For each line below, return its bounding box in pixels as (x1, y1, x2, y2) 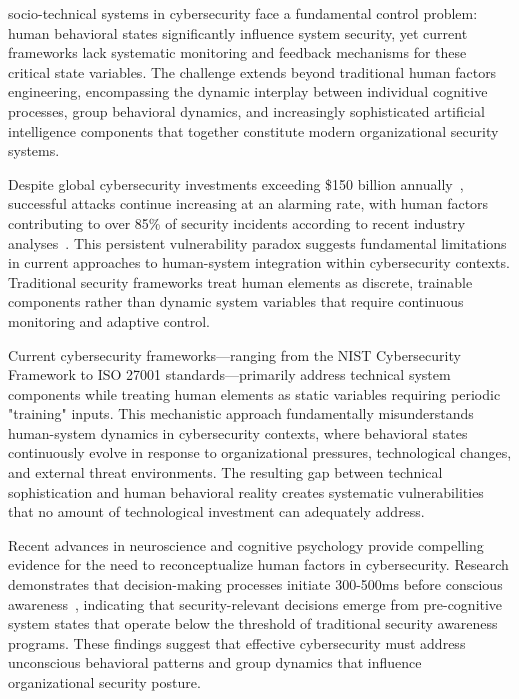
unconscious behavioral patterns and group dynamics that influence (8, 652, 422, 673)
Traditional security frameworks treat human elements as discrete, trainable (8, 271, 473, 292)
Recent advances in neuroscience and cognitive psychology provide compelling (8, 534, 484, 555)
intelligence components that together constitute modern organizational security (8, 120, 499, 141)
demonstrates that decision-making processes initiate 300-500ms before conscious (8, 574, 503, 595)
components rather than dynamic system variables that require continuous (8, 291, 464, 312)
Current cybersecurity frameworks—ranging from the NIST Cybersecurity (8, 344, 461, 365)
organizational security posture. (8, 672, 201, 692)
